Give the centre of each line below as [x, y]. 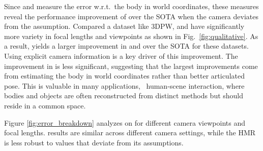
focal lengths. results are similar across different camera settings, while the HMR [130, 133]
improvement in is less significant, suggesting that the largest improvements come [131, 66]
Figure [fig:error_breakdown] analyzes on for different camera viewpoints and [125, 122]
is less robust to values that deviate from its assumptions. [94, 142]
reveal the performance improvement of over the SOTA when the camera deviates [131, 16]
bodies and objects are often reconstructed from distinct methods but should [124, 96]
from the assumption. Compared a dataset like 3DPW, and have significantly [124, 26]
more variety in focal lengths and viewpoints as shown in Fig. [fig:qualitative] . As [131, 36]
